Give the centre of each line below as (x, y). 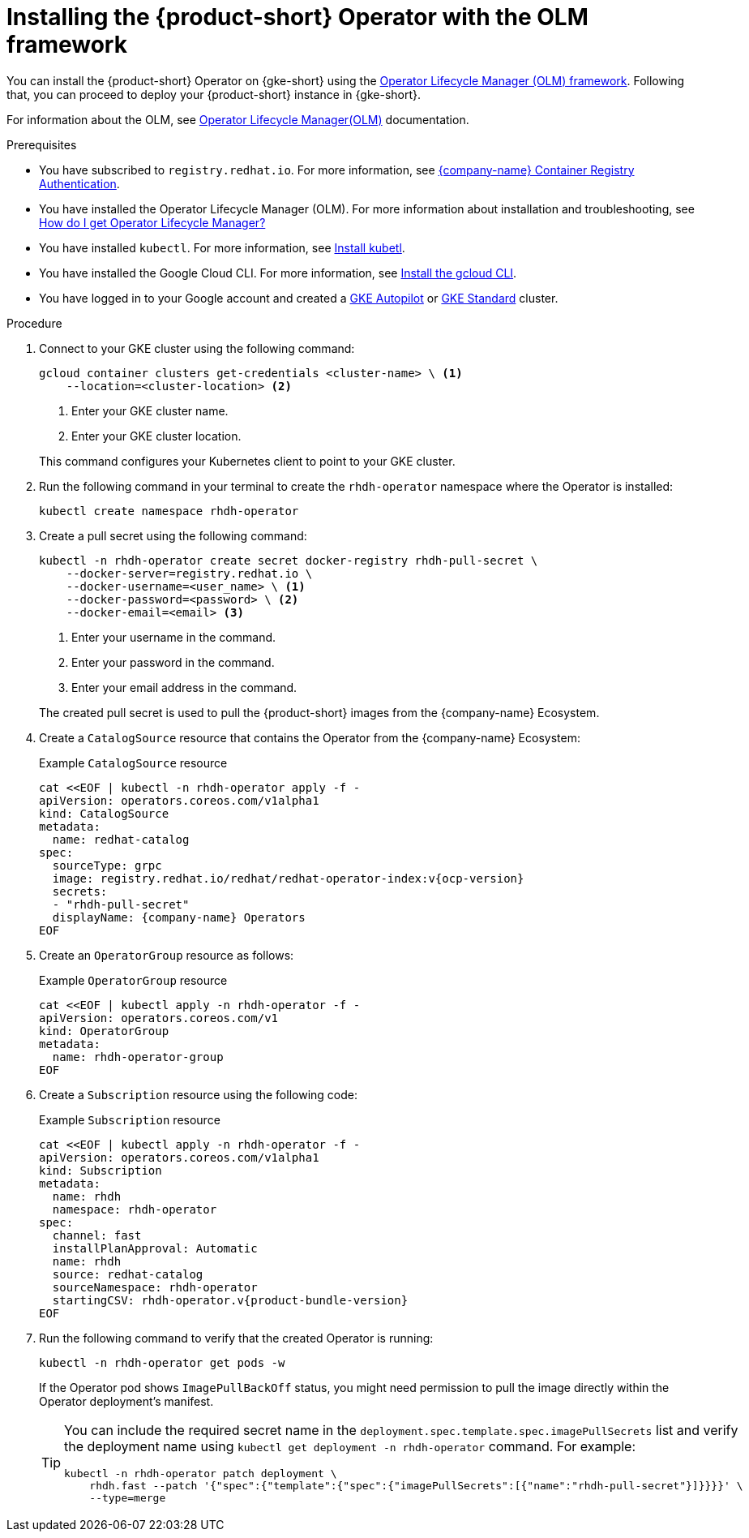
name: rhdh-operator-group (138, 1057)
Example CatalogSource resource (133, 763)
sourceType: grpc (107, 865)
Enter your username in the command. (174, 637)
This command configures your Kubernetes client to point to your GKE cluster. (247, 461)
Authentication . (79, 183)
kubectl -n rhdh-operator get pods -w (162, 1362)
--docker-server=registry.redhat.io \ (189, 573)
